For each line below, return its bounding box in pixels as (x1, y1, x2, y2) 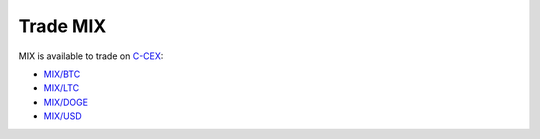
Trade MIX (18, 15, 107, 37)
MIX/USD (43, 110, 82, 122)
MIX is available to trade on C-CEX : (18, 50, 164, 62)
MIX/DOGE (43, 96, 89, 108)
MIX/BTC (43, 68, 81, 80)
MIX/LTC (43, 82, 80, 94)
